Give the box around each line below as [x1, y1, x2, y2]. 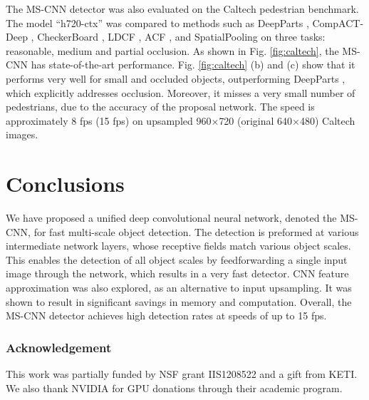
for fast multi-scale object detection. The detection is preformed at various [33, 224, 359, 239]
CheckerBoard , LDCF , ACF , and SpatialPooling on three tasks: [37, 29, 326, 44]
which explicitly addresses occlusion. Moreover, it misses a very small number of [6, 85, 355, 100]
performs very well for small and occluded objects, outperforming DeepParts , [6, 71, 345, 86]
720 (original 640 [219, 113, 293, 128]
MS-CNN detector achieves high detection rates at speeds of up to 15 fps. [6, 308, 327, 323]
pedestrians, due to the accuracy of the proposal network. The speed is [6, 99, 315, 114]
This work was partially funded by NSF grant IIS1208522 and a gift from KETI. [6, 366, 358, 381]
